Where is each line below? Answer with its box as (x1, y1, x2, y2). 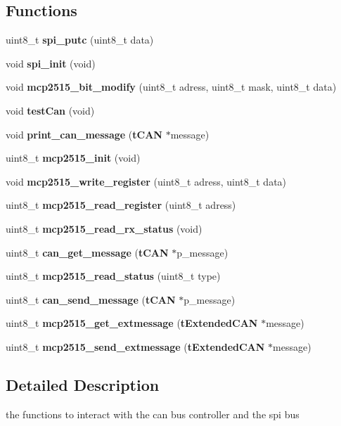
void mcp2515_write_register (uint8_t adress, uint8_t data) (6, 174, 287, 188)
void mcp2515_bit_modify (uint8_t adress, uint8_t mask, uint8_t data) (6, 79, 337, 94)
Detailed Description (6, 373, 160, 395)
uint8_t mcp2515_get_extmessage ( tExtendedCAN (6, 316, 258, 330)
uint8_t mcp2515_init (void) (6, 150, 141, 165)
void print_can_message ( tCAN (6, 127, 162, 141)
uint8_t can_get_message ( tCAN (6, 245, 169, 259)
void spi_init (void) (6, 56, 96, 70)
